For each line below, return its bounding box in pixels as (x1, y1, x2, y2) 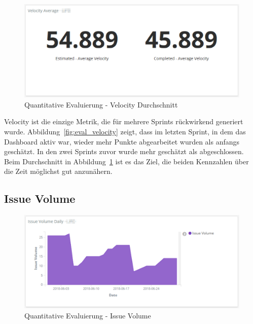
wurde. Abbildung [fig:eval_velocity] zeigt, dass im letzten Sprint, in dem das (4, 126, 246, 137)
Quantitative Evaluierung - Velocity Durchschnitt (24, 99, 178, 110)
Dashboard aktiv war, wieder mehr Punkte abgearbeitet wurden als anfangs (4, 136, 240, 147)
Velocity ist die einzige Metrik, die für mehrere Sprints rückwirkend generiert (4, 116, 243, 127)
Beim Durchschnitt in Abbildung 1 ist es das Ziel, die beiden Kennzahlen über (4, 156, 249, 166)
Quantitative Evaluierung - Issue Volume (24, 310, 151, 320)
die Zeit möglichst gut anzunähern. (4, 166, 113, 176)
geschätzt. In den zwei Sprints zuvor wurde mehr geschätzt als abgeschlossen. (4, 146, 244, 157)
